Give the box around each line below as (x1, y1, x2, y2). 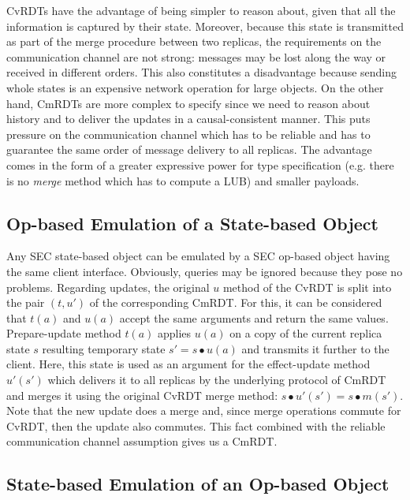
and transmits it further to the (241, 340, 389, 356)
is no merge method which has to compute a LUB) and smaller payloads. (6, 172, 360, 188)
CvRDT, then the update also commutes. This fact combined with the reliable (6, 417, 386, 434)
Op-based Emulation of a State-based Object (6, 211, 378, 235)
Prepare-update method (6, 325, 121, 341)
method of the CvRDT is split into (222, 278, 392, 295)
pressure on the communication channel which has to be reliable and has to (6, 125, 371, 142)
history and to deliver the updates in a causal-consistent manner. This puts (6, 110, 371, 127)
